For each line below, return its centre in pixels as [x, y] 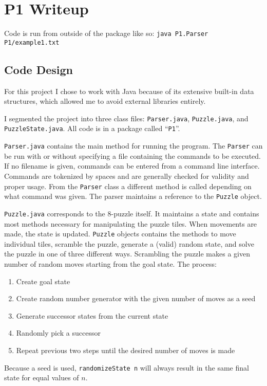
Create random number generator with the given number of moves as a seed [136, 298]
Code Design [39, 69]
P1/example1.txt [32, 42]
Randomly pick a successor [58, 333]
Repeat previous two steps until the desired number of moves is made [126, 350]
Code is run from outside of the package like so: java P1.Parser [106, 33]
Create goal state [43, 281]
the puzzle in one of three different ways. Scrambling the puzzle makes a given [127, 254]
